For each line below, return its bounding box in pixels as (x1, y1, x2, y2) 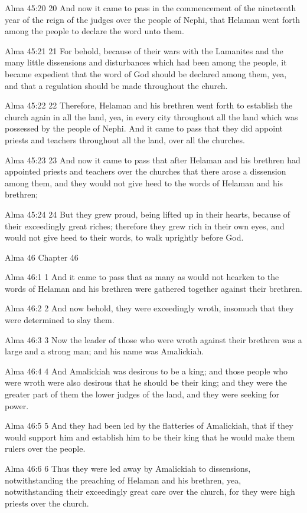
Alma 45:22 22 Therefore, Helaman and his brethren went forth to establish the (5, 99, 293, 111)
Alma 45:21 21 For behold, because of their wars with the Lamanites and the (5, 44, 283, 57)
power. (5, 399, 29, 412)
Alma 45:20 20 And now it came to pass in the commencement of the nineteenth (5, 2, 296, 14)
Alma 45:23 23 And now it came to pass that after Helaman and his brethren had (5, 153, 301, 166)
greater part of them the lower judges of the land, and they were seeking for (5, 388, 280, 400)
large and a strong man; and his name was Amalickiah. (5, 345, 204, 357)
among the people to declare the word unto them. (5, 25, 184, 37)
